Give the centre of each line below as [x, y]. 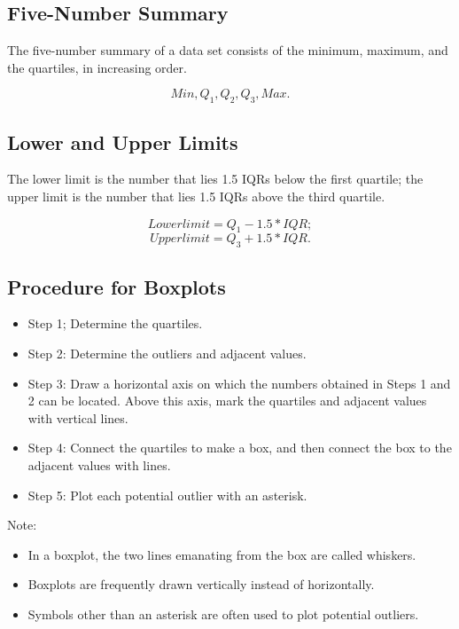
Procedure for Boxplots [117, 286]
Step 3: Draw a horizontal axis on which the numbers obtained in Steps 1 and [239, 383]
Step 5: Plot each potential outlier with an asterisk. [167, 495]
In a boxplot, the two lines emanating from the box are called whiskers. [222, 554]
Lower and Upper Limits [123, 142]
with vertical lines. [78, 417]
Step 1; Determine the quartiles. [115, 323]
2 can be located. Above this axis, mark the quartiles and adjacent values [227, 401]
